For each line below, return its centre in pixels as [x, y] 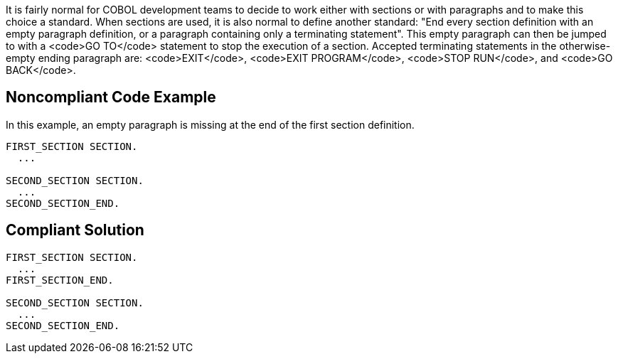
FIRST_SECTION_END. [60, 280]
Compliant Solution [75, 230]
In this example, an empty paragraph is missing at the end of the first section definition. [210, 124]
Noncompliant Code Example [111, 97]
